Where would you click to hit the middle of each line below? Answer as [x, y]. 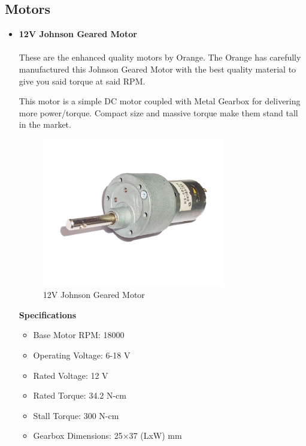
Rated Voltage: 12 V [71, 375]
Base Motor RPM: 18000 [79, 335]
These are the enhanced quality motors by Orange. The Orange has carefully [160, 57]
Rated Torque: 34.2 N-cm [80, 395]
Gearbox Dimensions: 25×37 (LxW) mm [107, 436]
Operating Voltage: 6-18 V [82, 355]
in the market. [45, 124]
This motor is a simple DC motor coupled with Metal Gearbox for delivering [160, 101]
